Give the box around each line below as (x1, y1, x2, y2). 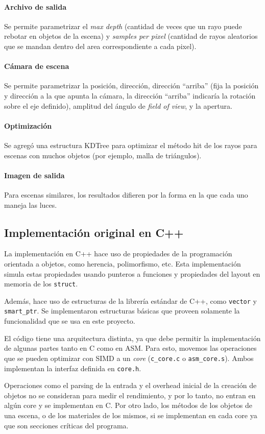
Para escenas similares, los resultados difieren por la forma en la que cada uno (4, 189, 248, 200)
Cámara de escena (4, 61, 69, 71)
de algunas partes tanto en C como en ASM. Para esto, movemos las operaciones (4, 343, 257, 353)
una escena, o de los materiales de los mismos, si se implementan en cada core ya (4, 409, 257, 420)
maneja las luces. (4, 199, 57, 210)
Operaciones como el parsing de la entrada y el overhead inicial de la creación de (4, 380, 257, 391)
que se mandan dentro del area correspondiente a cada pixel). (4, 40, 197, 51)
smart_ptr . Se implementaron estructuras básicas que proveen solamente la (4, 305, 240, 316)
